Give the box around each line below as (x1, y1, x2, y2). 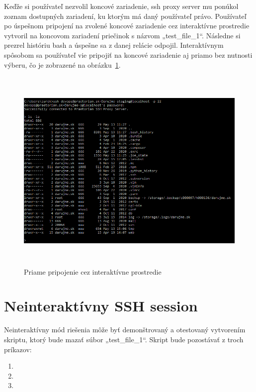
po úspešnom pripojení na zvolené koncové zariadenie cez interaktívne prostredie (4, 20, 250, 31)
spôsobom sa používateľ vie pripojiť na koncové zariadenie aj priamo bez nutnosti (4, 49, 253, 60)
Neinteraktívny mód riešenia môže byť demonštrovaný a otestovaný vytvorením (4, 324, 246, 335)
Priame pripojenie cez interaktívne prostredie (24, 266, 162, 277)
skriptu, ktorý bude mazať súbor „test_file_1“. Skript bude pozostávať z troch (4, 334, 244, 344)
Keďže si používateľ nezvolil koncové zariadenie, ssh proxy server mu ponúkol (4, 1, 239, 11)
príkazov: (4, 344, 32, 354)
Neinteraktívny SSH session (4, 295, 198, 316)
